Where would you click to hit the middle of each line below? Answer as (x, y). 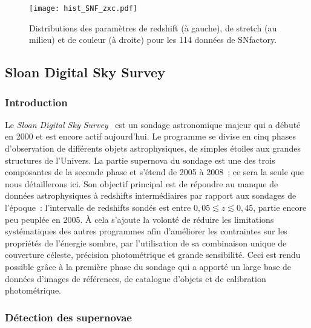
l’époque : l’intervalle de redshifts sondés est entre (98, 207)
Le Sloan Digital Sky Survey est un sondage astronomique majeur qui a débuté (153, 124)
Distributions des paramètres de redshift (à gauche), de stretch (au (153, 27)
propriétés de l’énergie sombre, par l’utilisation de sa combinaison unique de (146, 243)
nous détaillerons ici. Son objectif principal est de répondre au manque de (142, 183)
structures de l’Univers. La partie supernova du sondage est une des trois (140, 160)
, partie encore (280, 207)
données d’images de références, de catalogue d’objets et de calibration (136, 278)
